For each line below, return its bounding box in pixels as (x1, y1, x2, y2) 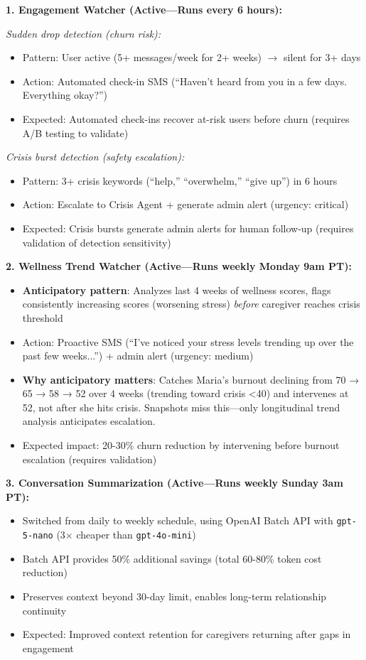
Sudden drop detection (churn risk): (6, 26, 161, 40)
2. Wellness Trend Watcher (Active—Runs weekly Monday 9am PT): (6, 259, 352, 274)
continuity (22, 602, 67, 617)
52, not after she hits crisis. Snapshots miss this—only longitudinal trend (22, 399, 340, 414)
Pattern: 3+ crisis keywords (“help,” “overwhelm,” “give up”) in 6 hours (22, 173, 338, 188)
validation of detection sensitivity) (22, 234, 171, 249)
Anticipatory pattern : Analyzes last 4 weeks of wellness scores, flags (22, 282, 331, 297)
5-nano (22, 531, 53, 541)
